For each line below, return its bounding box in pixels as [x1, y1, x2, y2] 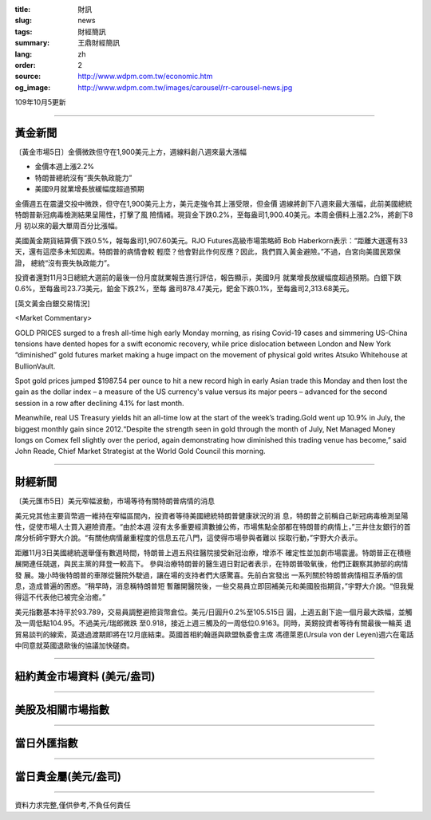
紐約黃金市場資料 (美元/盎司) [14, 669, 156, 683]
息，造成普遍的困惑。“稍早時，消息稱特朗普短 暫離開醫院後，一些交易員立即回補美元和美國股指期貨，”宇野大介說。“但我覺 [14, 581, 414, 591]
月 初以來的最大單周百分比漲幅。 [14, 221, 122, 231]
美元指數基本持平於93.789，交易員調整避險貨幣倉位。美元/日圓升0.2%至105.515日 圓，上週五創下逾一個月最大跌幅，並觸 [14, 607, 413, 617]
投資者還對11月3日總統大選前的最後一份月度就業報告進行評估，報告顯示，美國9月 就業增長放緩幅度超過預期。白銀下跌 [14, 272, 402, 282]
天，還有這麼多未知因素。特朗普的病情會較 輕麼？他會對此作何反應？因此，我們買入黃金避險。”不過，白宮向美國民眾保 [14, 247, 401, 257]
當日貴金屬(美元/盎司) [14, 770, 121, 783]
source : [14, 72, 42, 81]
